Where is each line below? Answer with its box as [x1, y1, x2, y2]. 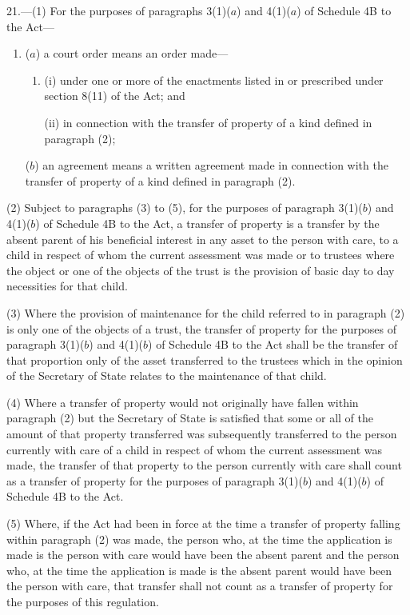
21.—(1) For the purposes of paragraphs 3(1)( [6, 2, 231, 18]
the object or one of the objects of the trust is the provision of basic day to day [6, 262, 395, 278]
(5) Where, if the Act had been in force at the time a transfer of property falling [6, 515, 400, 532]
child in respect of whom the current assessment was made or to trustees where [6, 246, 395, 263]
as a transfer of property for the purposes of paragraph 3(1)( [6, 472, 303, 489]
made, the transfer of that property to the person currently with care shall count [6, 457, 402, 473]
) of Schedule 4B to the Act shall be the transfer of [148, 336, 398, 353]
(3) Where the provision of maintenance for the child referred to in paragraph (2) [6, 304, 405, 321]
